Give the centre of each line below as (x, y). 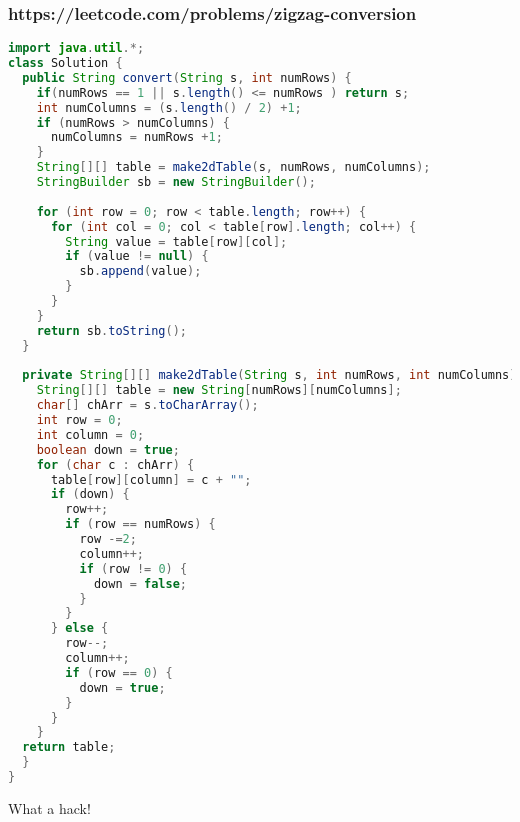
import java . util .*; (76, 48)
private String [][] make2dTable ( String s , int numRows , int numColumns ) (269, 375)
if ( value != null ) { (137, 256)
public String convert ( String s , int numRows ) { (187, 77)
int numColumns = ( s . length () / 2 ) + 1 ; (169, 107)
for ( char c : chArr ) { (115, 464)
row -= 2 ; (108, 539)
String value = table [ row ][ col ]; (176, 241)
